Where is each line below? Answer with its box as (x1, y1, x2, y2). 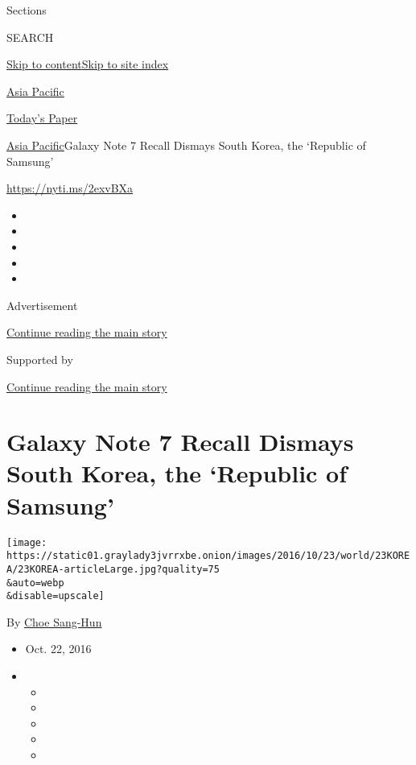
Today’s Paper (6, 110, 78, 126)
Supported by (6, 350, 73, 367)
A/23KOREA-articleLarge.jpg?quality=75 (6, 563, 220, 575)
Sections (6, 2, 47, 18)
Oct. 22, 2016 (25, 640, 92, 657)
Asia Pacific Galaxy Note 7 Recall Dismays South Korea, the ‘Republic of (6, 136, 366, 153)
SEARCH (6, 28, 54, 45)
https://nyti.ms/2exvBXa (6, 180, 134, 196)
